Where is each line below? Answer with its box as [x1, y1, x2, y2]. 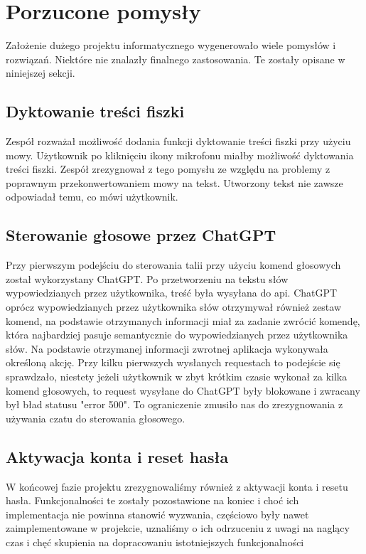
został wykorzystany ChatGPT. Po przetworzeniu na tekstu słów [6, 271, 289, 286]
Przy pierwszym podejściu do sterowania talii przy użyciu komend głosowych [6, 257, 341, 272]
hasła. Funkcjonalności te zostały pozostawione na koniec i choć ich [6, 493, 299, 508]
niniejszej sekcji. [6, 65, 75, 80]
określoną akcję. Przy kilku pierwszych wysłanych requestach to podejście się [6, 355, 340, 370]
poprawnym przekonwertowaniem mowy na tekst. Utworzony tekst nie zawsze [6, 175, 343, 190]
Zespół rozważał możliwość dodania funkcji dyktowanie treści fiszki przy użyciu [6, 134, 351, 149]
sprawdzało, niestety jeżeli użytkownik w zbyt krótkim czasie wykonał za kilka [6, 369, 348, 384]
